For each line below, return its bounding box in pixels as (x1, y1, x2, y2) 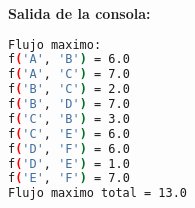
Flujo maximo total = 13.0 (8, 186, 187, 201)
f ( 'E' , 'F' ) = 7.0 (8, 171, 130, 186)
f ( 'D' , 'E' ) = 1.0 (8, 156, 130, 171)
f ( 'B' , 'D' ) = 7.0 (8, 97, 130, 112)
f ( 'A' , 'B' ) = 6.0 (8, 52, 130, 67)
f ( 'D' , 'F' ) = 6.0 (8, 141, 130, 156)
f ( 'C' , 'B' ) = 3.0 (8, 111, 130, 126)
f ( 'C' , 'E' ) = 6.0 (8, 126, 130, 141)
